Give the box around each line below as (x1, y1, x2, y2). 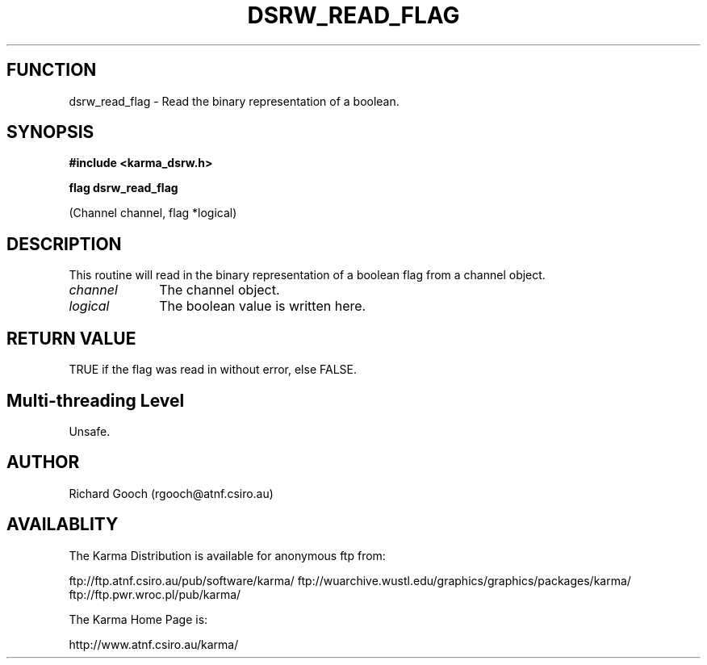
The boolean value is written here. (159, 298, 366, 315)
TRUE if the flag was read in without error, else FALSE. (69, 362, 357, 377)
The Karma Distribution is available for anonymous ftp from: (69, 548, 386, 563)
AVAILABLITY (6, 514, 119, 535)
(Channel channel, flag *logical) (69, 206, 237, 220)
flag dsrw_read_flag (69, 181, 178, 195)
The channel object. (159, 282, 280, 299)
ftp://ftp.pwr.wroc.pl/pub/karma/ (69, 587, 241, 601)
